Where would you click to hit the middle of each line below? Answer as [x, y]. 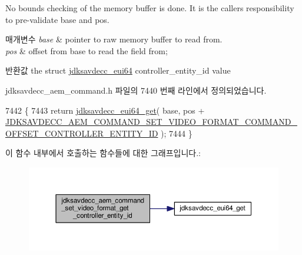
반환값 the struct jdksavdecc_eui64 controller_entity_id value [118, 70]
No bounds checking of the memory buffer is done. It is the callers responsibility [150, 8]
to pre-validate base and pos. [57, 19]
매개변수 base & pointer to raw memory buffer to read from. [114, 39]
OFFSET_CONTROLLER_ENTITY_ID [82, 133]
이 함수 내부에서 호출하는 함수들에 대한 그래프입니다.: [103, 153]
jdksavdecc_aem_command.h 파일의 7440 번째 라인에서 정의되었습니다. [136, 90]
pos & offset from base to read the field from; [87, 50]
